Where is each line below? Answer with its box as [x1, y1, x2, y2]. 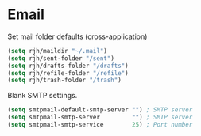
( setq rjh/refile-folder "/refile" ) [7, 69, 129, 77]
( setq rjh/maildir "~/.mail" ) [7, 47, 108, 55]
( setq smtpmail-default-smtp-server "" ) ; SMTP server [7, 106, 193, 114]
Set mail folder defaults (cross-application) [7, 32, 148, 41]
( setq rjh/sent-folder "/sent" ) [7, 54, 114, 62]
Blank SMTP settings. [7, 91, 78, 100]
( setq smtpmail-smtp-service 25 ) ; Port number [7, 121, 193, 129]
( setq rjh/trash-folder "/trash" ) [7, 77, 122, 85]
